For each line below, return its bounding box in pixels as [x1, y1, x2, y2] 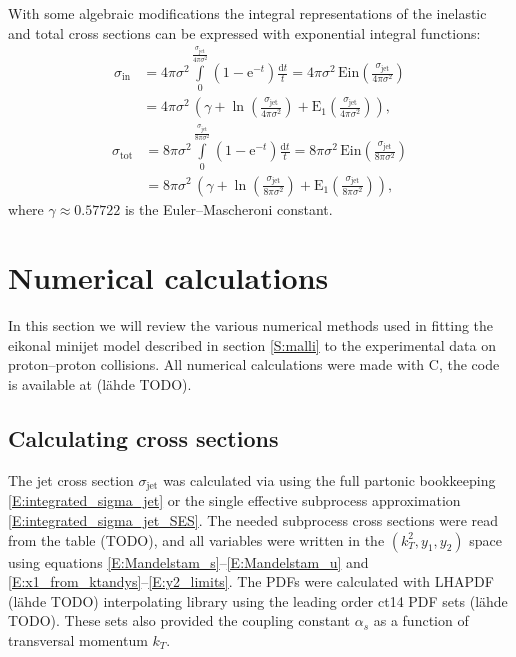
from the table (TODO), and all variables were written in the [8, 529, 385, 550]
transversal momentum [8, 629, 148, 650]
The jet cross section [8, 469, 134, 490]
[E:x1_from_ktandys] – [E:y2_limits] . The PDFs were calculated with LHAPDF [8, 571, 494, 592]
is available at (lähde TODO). [8, 374, 192, 395]
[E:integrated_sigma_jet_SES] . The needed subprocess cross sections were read [8, 509, 499, 530]
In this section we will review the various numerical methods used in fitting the [8, 315, 494, 336]
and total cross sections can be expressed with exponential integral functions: [8, 22, 481, 43]
